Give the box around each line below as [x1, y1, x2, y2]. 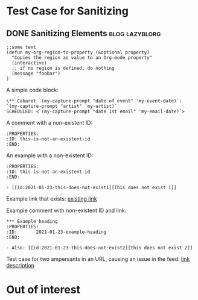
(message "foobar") [11, 70, 61, 77]
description [6, 262, 35, 269]
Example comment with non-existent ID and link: [6, 207, 127, 214]
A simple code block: [6, 86, 59, 93]
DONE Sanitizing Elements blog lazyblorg [6, 28, 161, 39]
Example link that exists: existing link [6, 195, 98, 202]
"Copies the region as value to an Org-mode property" [11, 55, 153, 61]
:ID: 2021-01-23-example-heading [6, 229, 107, 235]
